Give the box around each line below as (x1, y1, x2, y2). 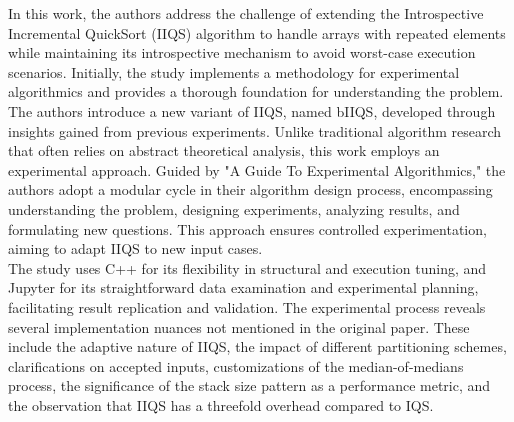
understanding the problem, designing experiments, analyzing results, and (8, 198, 460, 219)
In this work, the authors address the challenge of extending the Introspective (8, 3, 484, 23)
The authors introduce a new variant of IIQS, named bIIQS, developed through (8, 100, 496, 121)
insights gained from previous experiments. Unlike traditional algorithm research (8, 120, 502, 141)
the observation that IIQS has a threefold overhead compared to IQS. (8, 394, 434, 415)
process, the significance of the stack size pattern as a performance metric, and (8, 375, 491, 396)
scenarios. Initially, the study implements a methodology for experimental (8, 61, 460, 82)
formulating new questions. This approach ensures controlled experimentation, (8, 218, 487, 239)
